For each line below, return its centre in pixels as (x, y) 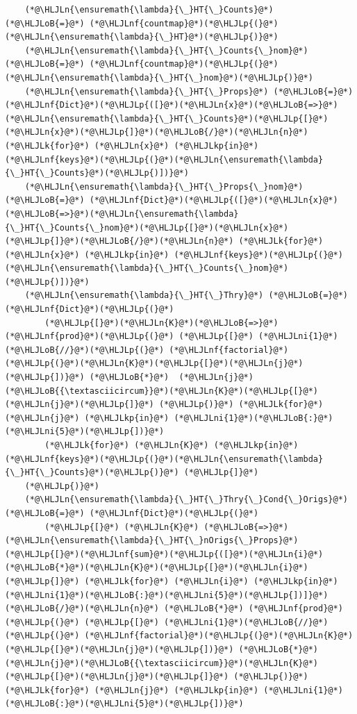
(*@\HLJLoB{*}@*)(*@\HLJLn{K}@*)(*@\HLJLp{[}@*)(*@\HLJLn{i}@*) (157, 568)
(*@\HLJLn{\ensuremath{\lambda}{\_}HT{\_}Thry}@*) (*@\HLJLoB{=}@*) (186, 296)
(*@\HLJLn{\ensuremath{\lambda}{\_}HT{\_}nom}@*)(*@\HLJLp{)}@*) (159, 77)
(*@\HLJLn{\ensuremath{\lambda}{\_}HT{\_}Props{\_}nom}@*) (164, 186)
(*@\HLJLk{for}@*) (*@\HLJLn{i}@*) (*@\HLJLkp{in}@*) (211, 581)
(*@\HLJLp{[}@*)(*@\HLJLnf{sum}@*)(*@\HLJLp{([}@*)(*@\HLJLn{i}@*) (164, 554)
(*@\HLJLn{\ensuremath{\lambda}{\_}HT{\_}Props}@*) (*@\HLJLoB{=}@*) (189, 91)
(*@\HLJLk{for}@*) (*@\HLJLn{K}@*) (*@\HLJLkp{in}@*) (172, 445)
